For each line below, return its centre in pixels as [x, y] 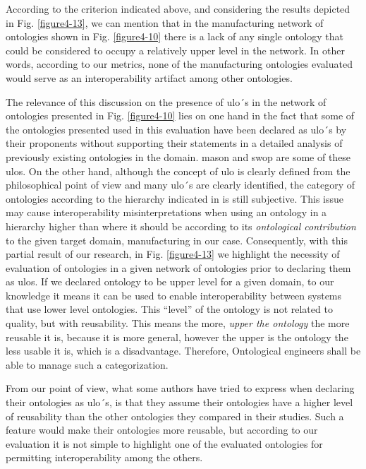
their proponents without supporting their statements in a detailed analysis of [174, 143]
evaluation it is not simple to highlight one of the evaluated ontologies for [164, 443]
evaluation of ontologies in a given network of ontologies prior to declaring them [178, 267]
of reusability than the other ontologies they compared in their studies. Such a [175, 416]
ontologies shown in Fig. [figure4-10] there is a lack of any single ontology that [175, 36]
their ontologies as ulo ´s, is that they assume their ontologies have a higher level [179, 402]
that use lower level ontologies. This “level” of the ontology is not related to [169, 309]
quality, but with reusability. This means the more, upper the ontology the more [178, 323]
